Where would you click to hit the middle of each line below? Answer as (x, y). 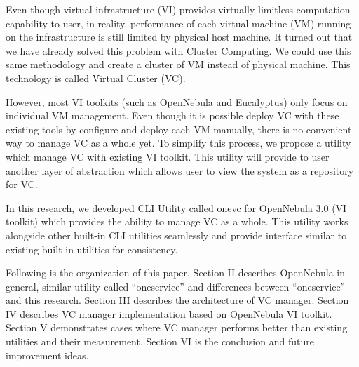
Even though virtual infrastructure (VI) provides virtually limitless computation (178, 9)
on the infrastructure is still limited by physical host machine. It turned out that (179, 37)
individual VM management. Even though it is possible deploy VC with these (172, 115)
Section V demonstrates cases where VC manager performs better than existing (177, 327)
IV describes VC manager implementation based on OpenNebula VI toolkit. (169, 313)
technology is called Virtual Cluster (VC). (96, 78)
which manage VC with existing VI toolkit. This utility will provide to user (168, 156)
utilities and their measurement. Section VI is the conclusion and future (160, 341)
